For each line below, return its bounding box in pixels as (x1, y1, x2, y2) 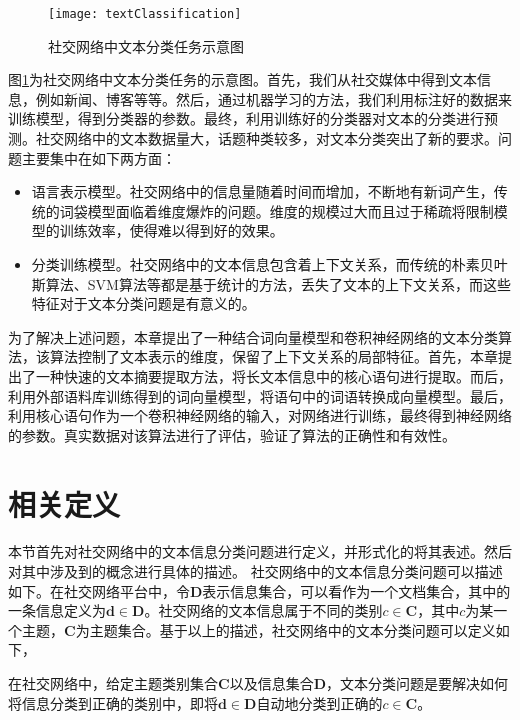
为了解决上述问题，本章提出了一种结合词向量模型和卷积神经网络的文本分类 (8, 326, 498, 347)
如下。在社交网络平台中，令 (8, 580, 190, 601)
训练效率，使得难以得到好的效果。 (59, 220, 284, 241)
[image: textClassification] (48, 7, 242, 21)
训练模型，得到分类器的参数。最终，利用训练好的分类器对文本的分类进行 (8, 108, 484, 129)
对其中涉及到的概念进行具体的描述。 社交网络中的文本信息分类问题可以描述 (8, 561, 503, 582)
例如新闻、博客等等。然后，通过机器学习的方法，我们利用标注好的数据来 (35, 88, 512, 109)
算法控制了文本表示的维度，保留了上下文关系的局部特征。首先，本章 (49, 346, 498, 367)
